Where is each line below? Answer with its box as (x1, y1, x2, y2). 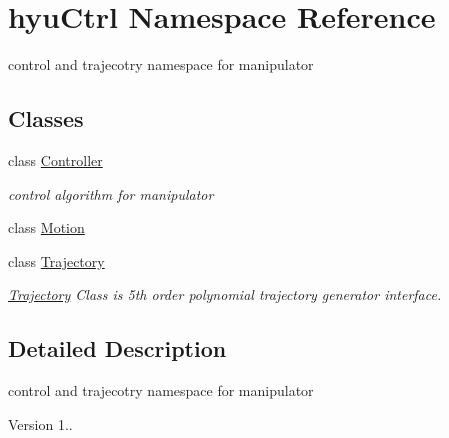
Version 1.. (8, 413, 73, 434)
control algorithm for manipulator (8, 183, 214, 204)
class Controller (8, 149, 103, 170)
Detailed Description (8, 333, 227, 364)
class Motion (8, 217, 85, 238)
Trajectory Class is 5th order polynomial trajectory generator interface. (8, 284, 442, 305)
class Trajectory (8, 250, 105, 271)
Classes (8, 103, 84, 134)
